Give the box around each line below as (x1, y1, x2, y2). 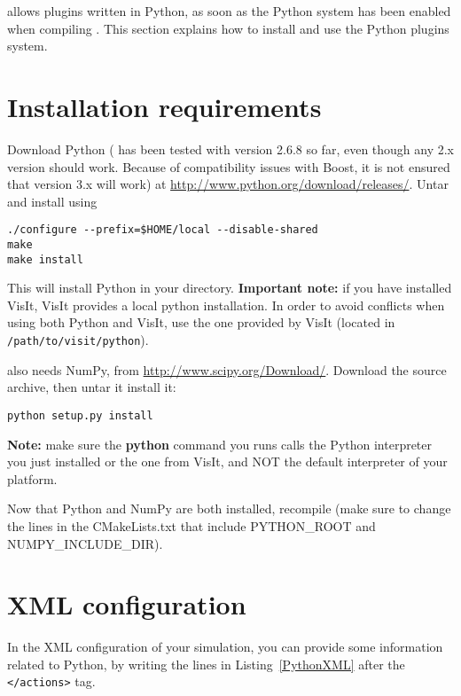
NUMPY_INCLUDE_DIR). (7, 534, 163, 552)
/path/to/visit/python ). (7, 331, 149, 349)
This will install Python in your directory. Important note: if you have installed (7, 278, 452, 297)
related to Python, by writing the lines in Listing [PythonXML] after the (7, 654, 405, 673)
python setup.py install (7, 409, 153, 422)
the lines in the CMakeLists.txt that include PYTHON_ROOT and (7, 516, 376, 535)
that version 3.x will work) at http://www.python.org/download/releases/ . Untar (7, 175, 449, 193)
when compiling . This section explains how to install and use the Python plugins (7, 19, 449, 37)
